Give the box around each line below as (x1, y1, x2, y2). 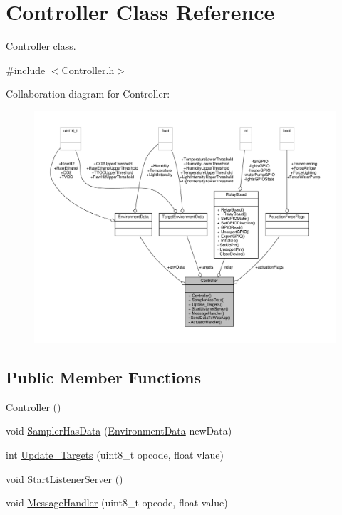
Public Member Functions (6, 365, 201, 387)
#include (6, 62, 46, 77)
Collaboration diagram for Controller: (6, 86, 170, 101)
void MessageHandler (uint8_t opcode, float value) (6, 495, 228, 510)
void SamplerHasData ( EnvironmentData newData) (6, 423, 232, 438)
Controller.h (61, 62, 115, 77)
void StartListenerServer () (6, 471, 123, 486)
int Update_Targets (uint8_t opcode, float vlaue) (6, 447, 224, 462)
